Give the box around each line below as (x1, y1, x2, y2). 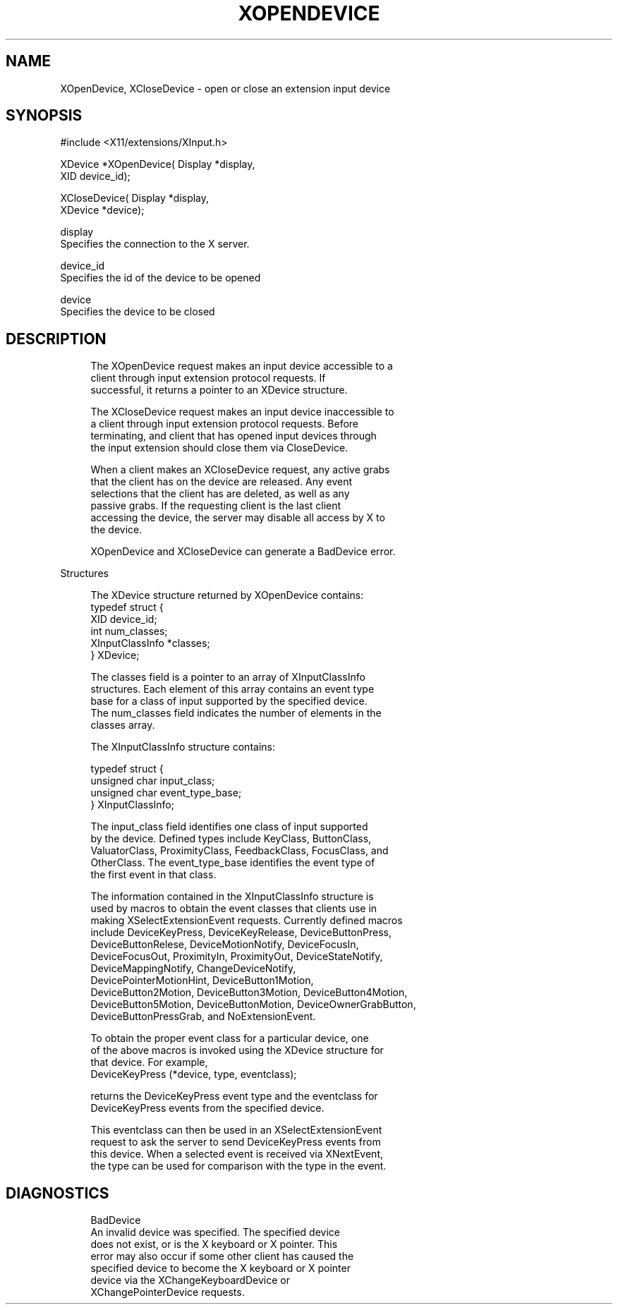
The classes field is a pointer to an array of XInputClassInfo (90, 671, 365, 684)
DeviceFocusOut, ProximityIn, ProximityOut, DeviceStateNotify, (90, 950, 383, 963)
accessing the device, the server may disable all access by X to (90, 511, 385, 524)
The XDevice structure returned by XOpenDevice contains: (90, 589, 364, 602)
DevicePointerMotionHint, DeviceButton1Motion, (90, 974, 314, 987)
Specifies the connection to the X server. (60, 238, 250, 250)
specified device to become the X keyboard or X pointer (90, 1262, 351, 1275)
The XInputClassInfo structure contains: (90, 741, 275, 753)
